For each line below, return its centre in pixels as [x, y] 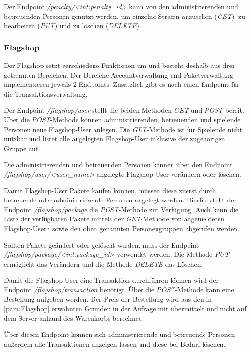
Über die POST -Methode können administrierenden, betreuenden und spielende [122, 119]
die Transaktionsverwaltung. [46, 93]
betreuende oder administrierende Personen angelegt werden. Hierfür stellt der [120, 200]
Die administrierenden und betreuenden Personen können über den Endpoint [118, 164]
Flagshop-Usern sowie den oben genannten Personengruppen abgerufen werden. [122, 228]
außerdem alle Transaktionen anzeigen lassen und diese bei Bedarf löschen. [115, 344]
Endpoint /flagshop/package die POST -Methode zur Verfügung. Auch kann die [121, 209]
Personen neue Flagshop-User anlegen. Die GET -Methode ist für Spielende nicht [123, 129]
